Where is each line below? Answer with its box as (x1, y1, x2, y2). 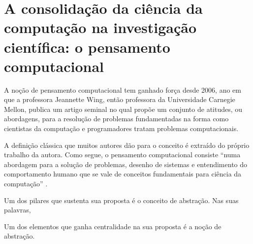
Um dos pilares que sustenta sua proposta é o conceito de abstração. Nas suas (4, 195, 239, 205)
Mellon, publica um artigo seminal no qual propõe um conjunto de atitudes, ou (4, 104, 243, 114)
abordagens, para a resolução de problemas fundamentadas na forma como (4, 113, 229, 124)
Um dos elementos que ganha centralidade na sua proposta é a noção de (4, 221, 221, 231)
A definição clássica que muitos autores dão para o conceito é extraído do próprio (4, 139, 250, 150)
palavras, (4, 205, 31, 215)
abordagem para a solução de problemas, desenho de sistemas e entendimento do (4, 159, 248, 169)
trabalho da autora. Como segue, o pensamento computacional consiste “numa (4, 149, 241, 160)
